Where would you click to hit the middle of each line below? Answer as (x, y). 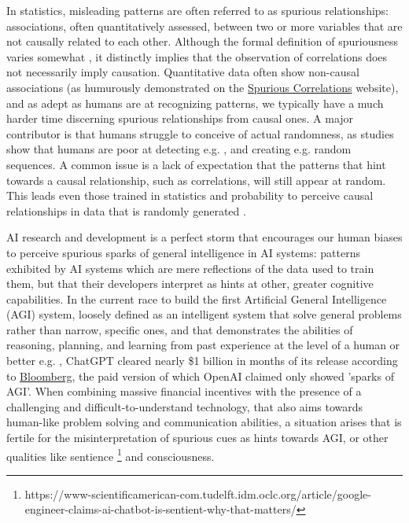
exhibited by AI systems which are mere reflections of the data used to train (190, 268)
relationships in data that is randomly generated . (126, 210)
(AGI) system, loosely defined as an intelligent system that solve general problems (204, 314)
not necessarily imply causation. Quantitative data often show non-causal (183, 72)
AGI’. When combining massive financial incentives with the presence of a (184, 391)
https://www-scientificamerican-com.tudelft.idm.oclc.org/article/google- (198, 494)
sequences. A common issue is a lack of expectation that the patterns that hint (196, 164)
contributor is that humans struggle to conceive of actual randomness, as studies (200, 133)
